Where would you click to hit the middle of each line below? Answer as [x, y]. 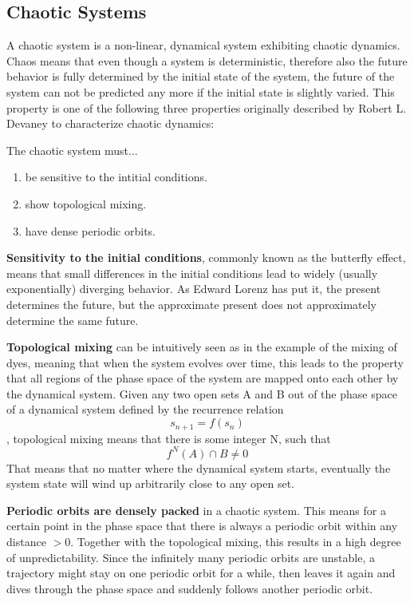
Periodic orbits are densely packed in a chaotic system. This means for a [196, 510]
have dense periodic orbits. [90, 230]
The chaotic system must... [72, 150]
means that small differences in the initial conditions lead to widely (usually [192, 273]
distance [26, 541]
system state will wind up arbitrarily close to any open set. [150, 483]
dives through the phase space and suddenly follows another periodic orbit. [190, 588]
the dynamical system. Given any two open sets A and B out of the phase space [202, 393]
